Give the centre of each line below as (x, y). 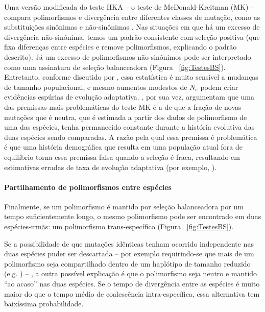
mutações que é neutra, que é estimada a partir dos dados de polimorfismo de (126, 117)
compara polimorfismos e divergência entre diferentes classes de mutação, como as (132, 17)
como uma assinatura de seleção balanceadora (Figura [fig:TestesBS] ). (115, 67)
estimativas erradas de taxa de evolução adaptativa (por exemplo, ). (111, 167)
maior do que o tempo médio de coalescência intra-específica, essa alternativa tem (132, 293)
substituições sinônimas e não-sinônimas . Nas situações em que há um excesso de (132, 27)
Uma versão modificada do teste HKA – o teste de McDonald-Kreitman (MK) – (129, 7)
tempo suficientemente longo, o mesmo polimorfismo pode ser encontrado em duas (133, 216)
